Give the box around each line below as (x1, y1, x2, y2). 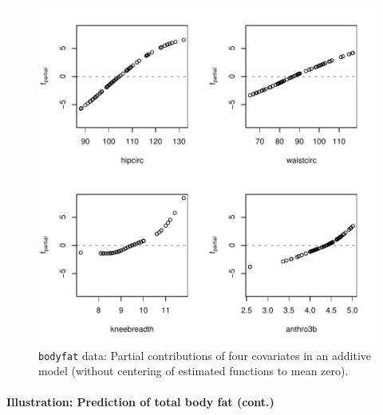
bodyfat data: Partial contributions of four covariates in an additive (38, 346, 372, 363)
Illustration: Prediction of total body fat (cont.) (6, 393, 274, 410)
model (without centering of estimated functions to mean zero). (38, 362, 349, 379)
